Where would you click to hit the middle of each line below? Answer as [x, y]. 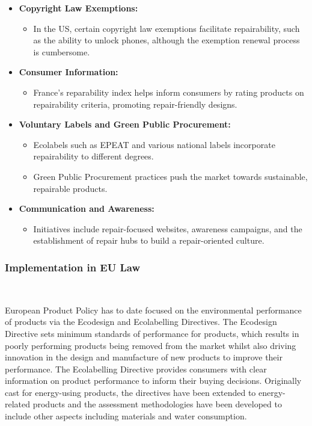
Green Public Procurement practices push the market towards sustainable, [170, 176]
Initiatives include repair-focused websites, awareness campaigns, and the [168, 228]
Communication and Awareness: [87, 208]
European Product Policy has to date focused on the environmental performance [153, 310]
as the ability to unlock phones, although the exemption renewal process [167, 40]
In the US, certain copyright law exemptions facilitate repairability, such [167, 28]
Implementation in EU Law [73, 267]
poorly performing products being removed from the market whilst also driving [151, 345]
